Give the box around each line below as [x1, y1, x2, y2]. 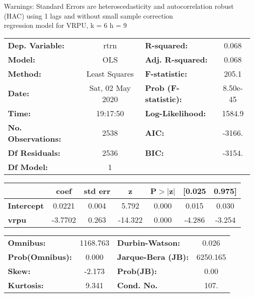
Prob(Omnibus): [8, 251, 72, 262]
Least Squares [86, 67, 134, 79]
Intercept [8, 199, 44, 211]
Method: [8, 67, 42, 79]
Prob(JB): [117, 265, 157, 276]
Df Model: [8, 161, 48, 172]
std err [84, 185, 110, 196]
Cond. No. [117, 279, 158, 291]
